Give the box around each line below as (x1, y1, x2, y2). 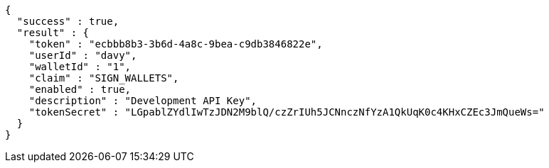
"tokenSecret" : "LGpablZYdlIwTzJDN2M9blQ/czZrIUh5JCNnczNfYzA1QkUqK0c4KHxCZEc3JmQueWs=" (28, 106, 545, 118)
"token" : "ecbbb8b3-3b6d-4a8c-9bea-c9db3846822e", (28, 38, 323, 50)
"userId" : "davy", (28, 50, 137, 61)
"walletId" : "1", (28, 61, 132, 72)
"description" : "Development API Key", (28, 95, 257, 106)
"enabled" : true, (28, 84, 132, 95)
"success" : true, (16, 16, 119, 27)
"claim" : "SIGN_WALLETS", (28, 72, 179, 84)
